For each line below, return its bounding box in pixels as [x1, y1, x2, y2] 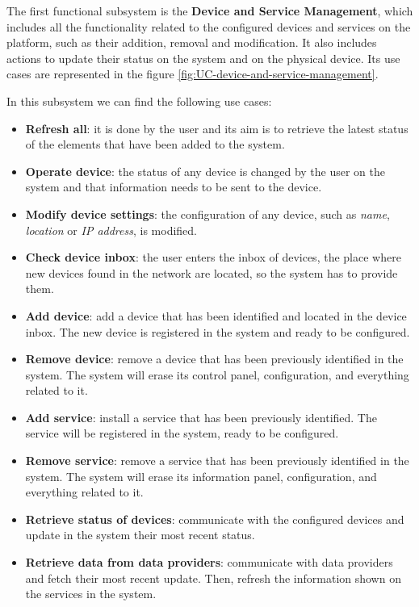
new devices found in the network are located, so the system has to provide [25, 264, 398, 281]
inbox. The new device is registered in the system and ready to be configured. [25, 323, 410, 340]
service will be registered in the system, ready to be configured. [25, 425, 339, 442]
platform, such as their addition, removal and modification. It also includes [6, 34, 377, 51]
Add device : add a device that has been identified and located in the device [25, 307, 407, 324]
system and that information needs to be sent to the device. [25, 178, 322, 195]
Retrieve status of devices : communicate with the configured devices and [25, 510, 404, 527]
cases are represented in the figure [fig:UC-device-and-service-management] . [6, 65, 379, 82]
